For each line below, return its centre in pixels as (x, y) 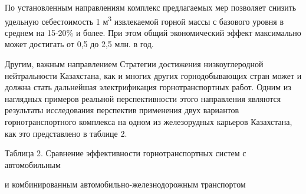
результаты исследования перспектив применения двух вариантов (122, 110)
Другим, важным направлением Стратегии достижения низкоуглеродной (134, 64)
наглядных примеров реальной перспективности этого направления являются (143, 98)
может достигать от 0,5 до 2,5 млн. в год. (79, 44)
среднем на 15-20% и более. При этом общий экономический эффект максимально (153, 32)
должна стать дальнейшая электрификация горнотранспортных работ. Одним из (148, 87)
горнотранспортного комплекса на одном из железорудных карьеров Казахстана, (149, 121)
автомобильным (33, 164)
